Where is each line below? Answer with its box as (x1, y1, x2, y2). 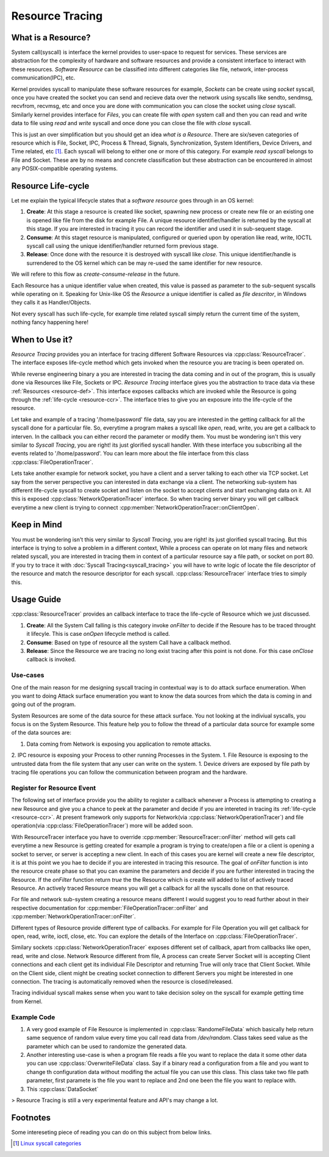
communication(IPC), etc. (11, 74, 76, 82)
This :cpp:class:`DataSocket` (26, 1085, 99, 1092)
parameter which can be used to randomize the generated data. (26, 1042, 187, 1050)
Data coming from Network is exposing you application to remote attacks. (26, 740, 211, 748)
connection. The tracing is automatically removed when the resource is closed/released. (11, 978, 233, 985)
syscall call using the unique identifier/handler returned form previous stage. (26, 242, 219, 250)
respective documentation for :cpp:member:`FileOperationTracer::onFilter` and (11, 904, 208, 912)
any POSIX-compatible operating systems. (11, 165, 118, 172)
